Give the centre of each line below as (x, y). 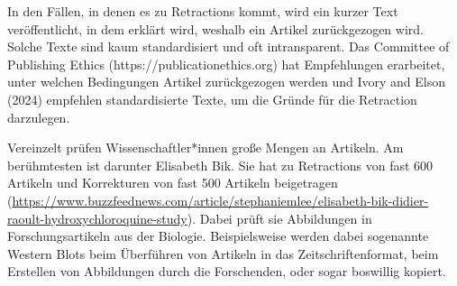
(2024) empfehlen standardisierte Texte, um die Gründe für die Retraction (212, 99)
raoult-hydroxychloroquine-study (97, 218)
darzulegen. (39, 117)
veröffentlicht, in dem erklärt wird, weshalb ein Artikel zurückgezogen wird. (215, 28)
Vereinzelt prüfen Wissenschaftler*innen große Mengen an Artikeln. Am (206, 148)
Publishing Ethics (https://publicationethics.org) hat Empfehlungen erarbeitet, (226, 64)
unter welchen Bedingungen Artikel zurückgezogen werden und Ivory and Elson (227, 82)
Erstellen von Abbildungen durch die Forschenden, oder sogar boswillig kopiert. (227, 271)
